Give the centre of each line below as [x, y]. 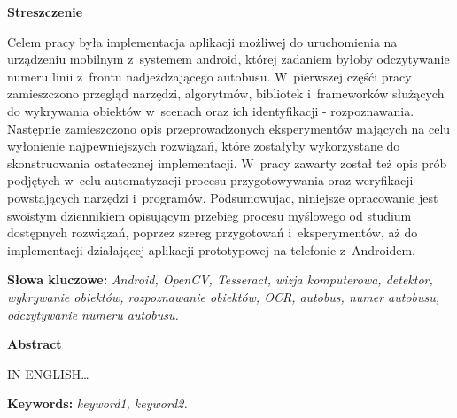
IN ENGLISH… [48, 373]
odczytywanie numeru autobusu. [93, 314]
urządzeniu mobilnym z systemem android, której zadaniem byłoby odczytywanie [228, 59]
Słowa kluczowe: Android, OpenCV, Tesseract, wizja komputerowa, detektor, [220, 279]
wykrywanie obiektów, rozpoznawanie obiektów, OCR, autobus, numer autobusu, [224, 296]
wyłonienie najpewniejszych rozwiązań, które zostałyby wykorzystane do [204, 146]
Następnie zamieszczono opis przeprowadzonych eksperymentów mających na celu [229, 128]
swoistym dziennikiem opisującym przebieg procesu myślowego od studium [209, 215]
